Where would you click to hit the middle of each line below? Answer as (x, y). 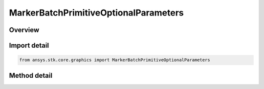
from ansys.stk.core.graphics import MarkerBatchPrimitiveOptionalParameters (115, 60)
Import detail (29, 45)
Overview (24, 30)
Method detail (31, 75)
